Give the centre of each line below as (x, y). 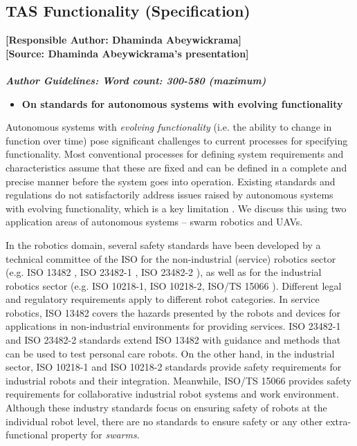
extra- (338, 421)
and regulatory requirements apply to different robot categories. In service (163, 299)
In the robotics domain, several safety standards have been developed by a (163, 244)
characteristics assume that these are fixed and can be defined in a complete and (176, 167)
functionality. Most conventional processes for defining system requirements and (175, 154)
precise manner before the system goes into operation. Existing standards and (171, 181)
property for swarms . (95, 435)
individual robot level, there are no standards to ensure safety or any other (164, 421)
